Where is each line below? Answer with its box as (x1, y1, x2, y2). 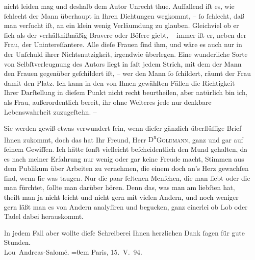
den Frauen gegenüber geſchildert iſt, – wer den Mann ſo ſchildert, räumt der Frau (4, 68, 251, 78)
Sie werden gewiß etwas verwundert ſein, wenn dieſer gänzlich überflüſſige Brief (4, 123, 242, 133)
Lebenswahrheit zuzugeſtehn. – (4, 106, 97, 117)
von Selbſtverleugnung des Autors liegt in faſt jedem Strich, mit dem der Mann (4, 58, 242, 69)
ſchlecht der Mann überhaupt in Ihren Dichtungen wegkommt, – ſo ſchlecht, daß (4, 10, 244, 21)
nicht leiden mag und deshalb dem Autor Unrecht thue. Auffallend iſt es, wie (4, 1, 235, 11)
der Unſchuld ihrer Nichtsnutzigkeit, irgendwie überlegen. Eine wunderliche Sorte (4, 48, 248, 59)
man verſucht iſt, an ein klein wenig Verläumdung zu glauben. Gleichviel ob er (4, 20, 239, 30)
